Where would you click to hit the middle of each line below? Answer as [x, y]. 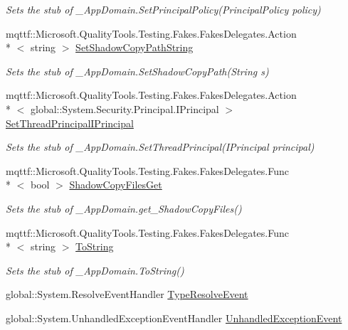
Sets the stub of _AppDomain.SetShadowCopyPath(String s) [137, 71]
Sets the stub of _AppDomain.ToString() [95, 270]
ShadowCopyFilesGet [116, 185]
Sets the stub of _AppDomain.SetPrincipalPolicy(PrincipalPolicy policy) [163, 9]
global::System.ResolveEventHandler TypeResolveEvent [127, 294]
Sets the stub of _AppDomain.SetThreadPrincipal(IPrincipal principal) [160, 147]
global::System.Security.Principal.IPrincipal [125, 108]
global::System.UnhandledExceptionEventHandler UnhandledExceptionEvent [174, 318]
